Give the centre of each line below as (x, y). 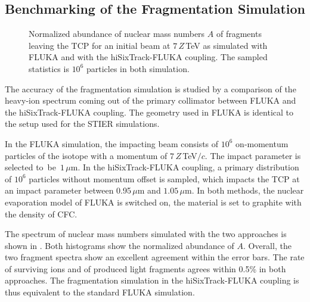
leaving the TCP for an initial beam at (100, 45)
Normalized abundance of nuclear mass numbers (117, 34)
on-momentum (262, 143)
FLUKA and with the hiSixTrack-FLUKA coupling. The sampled (148, 57)
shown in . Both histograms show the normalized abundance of (120, 245)
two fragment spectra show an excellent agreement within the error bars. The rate (155, 257)
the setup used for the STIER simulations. (82, 124)
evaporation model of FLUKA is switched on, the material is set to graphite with (153, 202)
